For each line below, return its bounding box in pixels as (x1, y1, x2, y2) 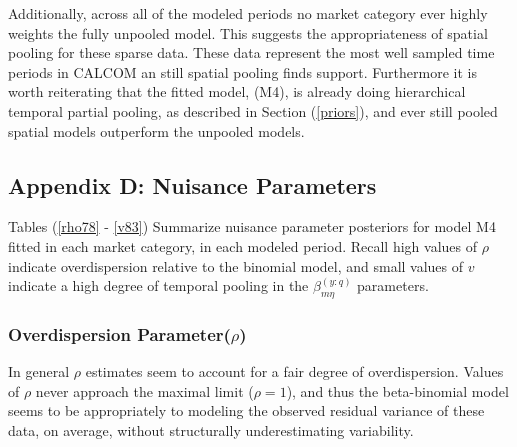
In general (8, 361, 70, 382)
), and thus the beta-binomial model (286, 380, 509, 401)
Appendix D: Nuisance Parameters (8, 169, 377, 200)
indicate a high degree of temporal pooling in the (8, 275, 309, 296)
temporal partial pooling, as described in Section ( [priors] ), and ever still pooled (8, 100, 498, 121)
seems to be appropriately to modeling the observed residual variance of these (8, 400, 485, 421)
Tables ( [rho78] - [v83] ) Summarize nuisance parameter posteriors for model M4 (8, 216, 496, 237)
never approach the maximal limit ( (35, 380, 254, 401)
